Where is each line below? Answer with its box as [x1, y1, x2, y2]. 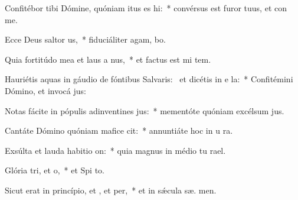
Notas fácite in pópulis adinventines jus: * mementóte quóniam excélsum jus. [5, 104, 284, 117]
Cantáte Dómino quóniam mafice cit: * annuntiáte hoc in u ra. [5, 124, 233, 137]
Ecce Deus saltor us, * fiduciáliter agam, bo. [5, 33, 166, 46]
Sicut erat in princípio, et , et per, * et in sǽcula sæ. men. [5, 183, 217, 196]
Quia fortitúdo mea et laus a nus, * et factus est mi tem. [5, 53, 211, 65]
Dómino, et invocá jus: [5, 84, 86, 96]
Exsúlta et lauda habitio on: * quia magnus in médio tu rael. [5, 144, 226, 156]
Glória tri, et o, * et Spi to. [5, 164, 104, 176]
